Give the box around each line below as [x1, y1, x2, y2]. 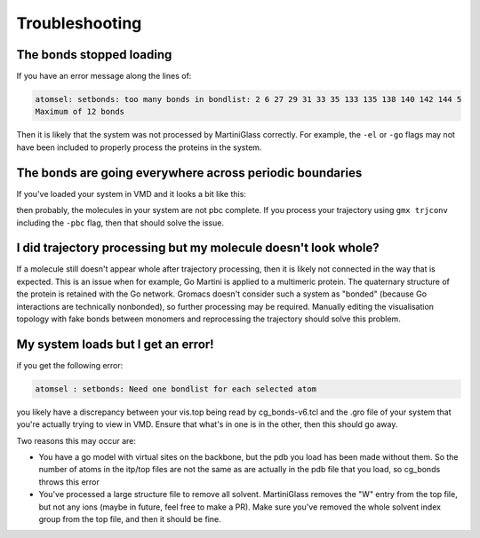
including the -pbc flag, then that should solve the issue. [16, 218, 224, 228]
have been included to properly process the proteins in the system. [16, 142, 262, 153]
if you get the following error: [16, 360, 124, 370]
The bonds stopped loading [16, 47, 172, 62]
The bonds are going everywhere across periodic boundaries [16, 165, 363, 180]
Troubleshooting [16, 13, 142, 33]
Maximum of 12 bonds [35, 107, 124, 117]
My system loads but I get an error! [16, 336, 214, 352]
